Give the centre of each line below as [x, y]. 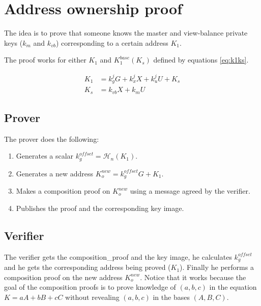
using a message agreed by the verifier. [190, 191]
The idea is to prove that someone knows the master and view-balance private [126, 33]
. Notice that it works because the [193, 277]
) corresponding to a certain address [112, 42]
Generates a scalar [45, 156]
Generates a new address [55, 173]
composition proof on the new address [63, 277]
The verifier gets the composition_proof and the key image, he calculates [118, 256]
